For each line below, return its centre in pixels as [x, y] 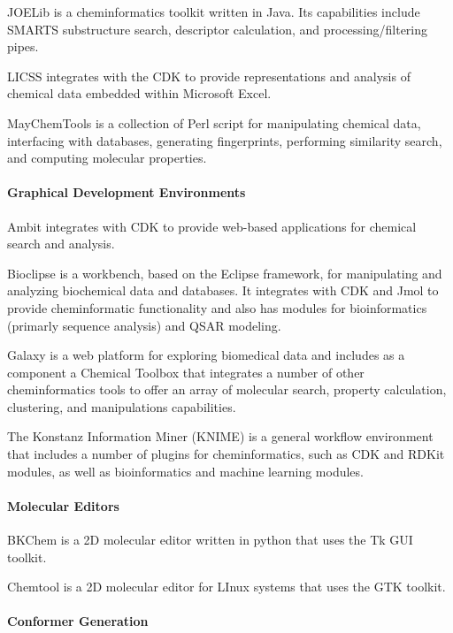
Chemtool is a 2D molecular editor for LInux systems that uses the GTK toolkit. [226, 587]
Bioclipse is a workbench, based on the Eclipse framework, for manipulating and [225, 273]
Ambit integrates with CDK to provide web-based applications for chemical [212, 226]
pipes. [23, 46]
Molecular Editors [63, 505]
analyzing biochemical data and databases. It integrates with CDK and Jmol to [223, 290]
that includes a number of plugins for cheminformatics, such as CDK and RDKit [226, 454]
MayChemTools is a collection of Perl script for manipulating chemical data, [214, 122]
